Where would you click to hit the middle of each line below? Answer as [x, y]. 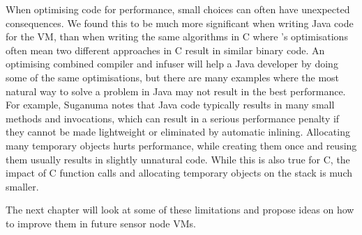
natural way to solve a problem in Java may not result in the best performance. [176, 91]
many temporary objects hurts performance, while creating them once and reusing [181, 145]
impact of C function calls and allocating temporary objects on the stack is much [179, 173]
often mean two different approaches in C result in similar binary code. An [165, 50]
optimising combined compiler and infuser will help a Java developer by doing [172, 64]
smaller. [22, 186]
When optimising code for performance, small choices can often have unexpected [178, 9]
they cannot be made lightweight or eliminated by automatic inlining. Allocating [178, 132]
